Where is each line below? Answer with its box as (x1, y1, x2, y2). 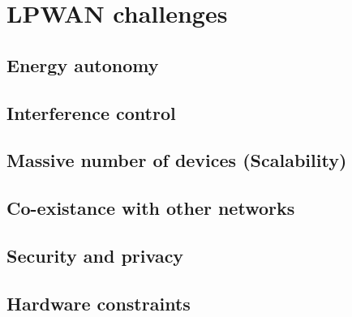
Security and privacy (6, 242, 184, 268)
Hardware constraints (6, 290, 191, 315)
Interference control (6, 100, 176, 125)
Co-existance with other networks (6, 195, 295, 221)
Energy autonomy (6, 52, 159, 77)
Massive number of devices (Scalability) (6, 148, 347, 173)
